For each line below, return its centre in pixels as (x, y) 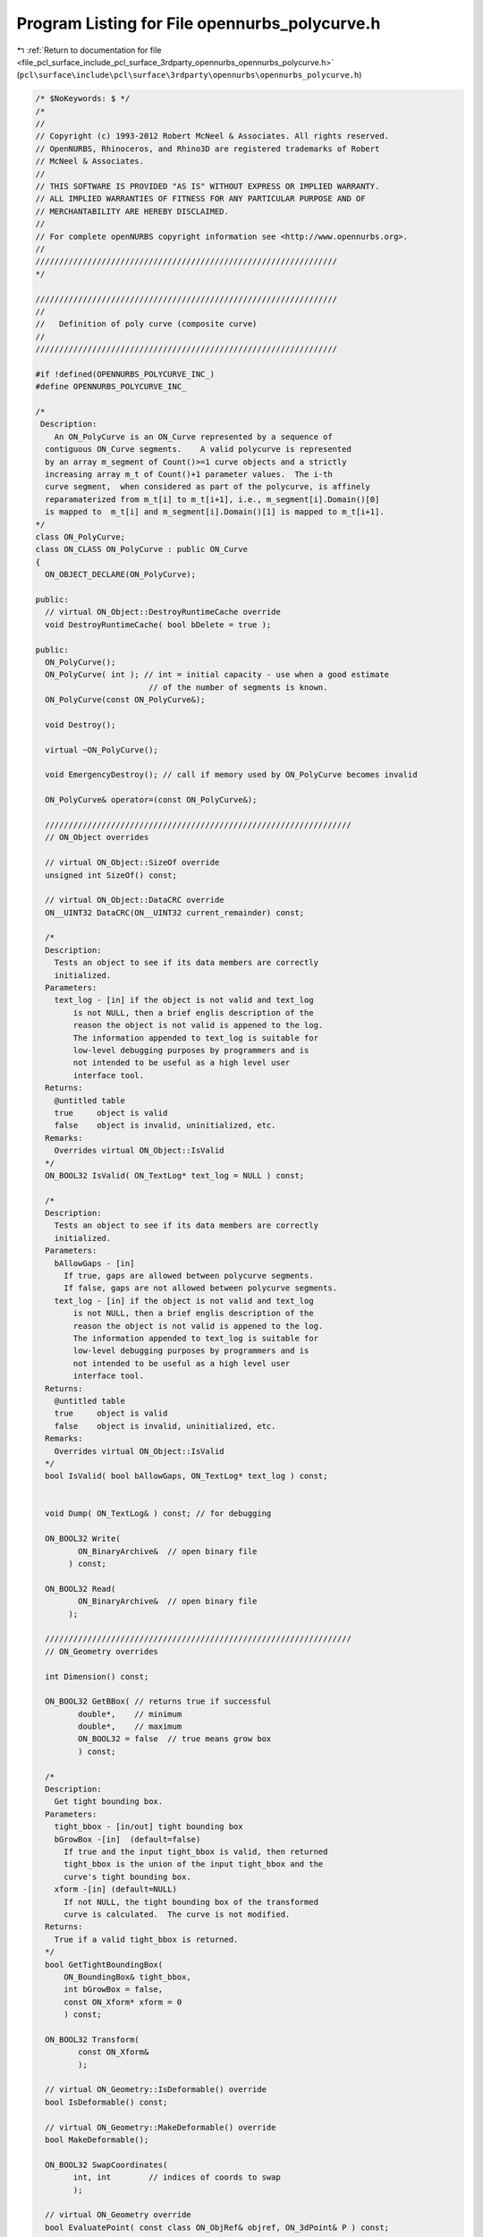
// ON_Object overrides (97, 838)
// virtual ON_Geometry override (118, 2215)
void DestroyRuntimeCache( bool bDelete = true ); (158, 625)
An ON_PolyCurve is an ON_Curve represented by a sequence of (193, 437)
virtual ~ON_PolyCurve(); (102, 750)
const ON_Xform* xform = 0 (123, 2002)
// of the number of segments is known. (238, 687)
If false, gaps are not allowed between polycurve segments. (201, 1288)
